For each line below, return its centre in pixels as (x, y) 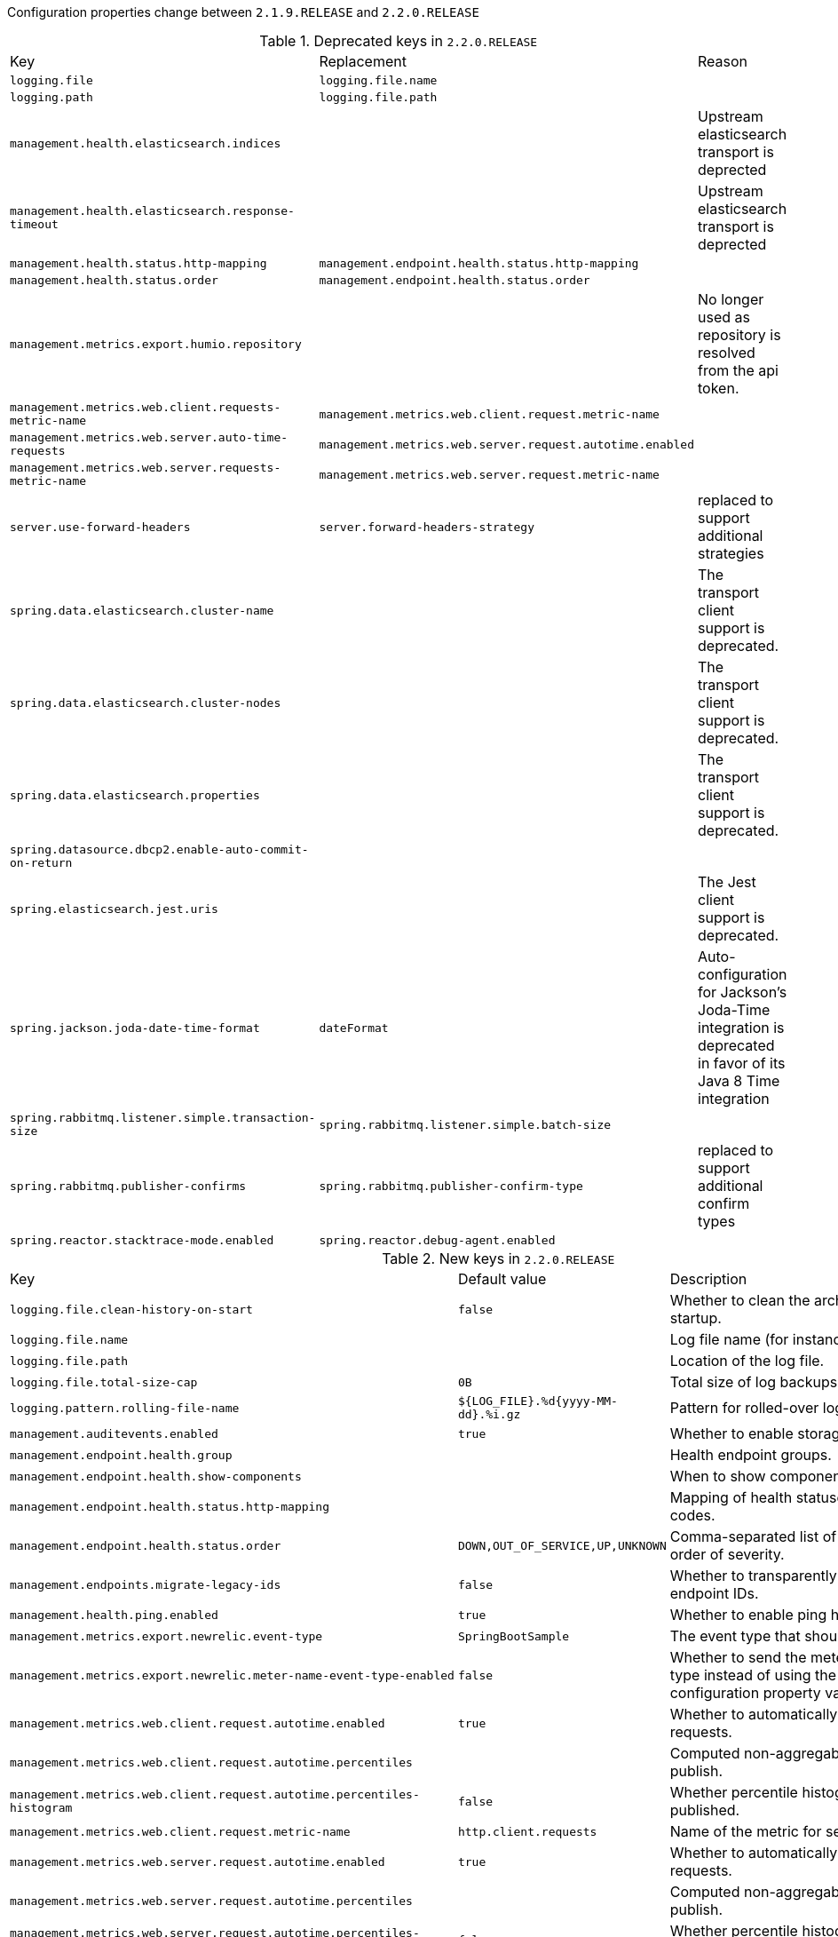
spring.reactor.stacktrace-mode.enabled (142, 1240)
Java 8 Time (739, 1081)
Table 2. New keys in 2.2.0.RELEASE (498, 1258)
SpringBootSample (514, 1636)
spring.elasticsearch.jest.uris (114, 909)
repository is (739, 335)
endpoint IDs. (714, 1593)
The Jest (727, 882)
